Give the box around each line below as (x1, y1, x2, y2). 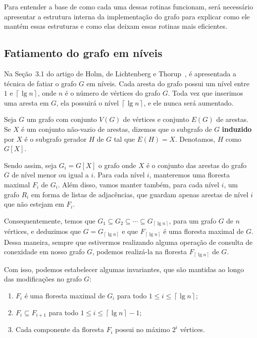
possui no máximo (115, 324, 170, 335)
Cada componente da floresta (15, 324, 104, 335)
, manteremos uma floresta (149, 169, 230, 180)
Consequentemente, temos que (4, 215, 96, 225)
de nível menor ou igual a (11, 169, 89, 180)
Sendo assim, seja (4, 160, 57, 170)
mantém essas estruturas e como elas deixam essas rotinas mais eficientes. (4, 21, 227, 31)
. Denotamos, (175, 133, 215, 144)
